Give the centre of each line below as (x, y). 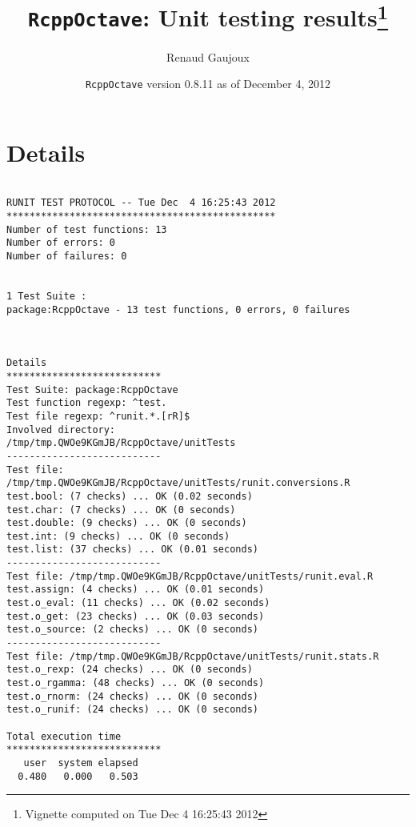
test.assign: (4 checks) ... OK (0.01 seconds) (136, 590)
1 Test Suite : (47, 297)
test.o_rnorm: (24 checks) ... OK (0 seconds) (132, 696)
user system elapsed (81, 763)
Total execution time (64, 736)
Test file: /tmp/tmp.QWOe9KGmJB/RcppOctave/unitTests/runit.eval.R (190, 576)
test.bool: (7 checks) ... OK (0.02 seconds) (130, 496)
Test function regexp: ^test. (87, 403)
